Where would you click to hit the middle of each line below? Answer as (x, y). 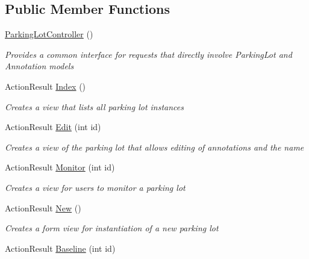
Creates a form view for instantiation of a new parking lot (112, 228)
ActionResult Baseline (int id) (60, 248)
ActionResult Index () (45, 86)
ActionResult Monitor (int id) (60, 167)
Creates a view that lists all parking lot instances (95, 106)
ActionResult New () (43, 208)
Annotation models (39, 66)
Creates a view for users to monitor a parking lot (95, 187)
